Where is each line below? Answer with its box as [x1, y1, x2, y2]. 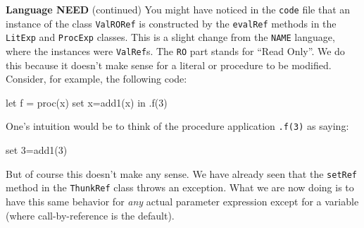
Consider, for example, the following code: [6, 71, 187, 86]
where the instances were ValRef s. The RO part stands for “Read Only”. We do [6, 43, 345, 58]
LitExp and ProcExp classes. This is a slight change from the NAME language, [6, 30, 335, 44]
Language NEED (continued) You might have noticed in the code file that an [6, 2, 351, 16]
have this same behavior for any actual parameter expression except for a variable [6, 193, 359, 208]
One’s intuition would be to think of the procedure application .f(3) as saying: [6, 119, 349, 133]
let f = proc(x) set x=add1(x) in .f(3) [6, 95, 168, 109]
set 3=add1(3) [6, 143, 68, 157]
